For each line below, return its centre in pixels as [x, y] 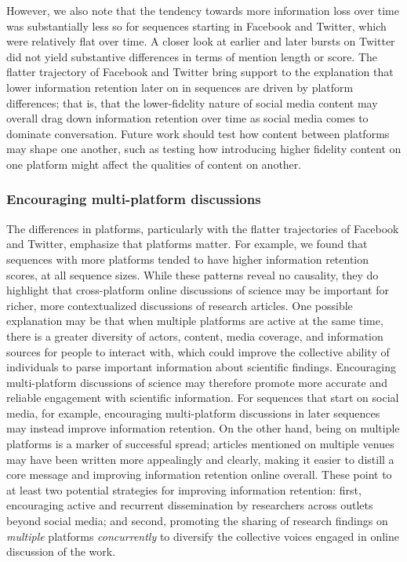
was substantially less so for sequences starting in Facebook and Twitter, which [196, 26]
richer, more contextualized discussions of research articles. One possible [180, 305]
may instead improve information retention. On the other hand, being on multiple [203, 428]
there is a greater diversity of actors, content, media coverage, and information [195, 336]
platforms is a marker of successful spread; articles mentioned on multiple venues [200, 444]
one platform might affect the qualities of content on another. [154, 164]
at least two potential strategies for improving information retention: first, [184, 489]
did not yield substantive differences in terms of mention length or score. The [192, 56]
